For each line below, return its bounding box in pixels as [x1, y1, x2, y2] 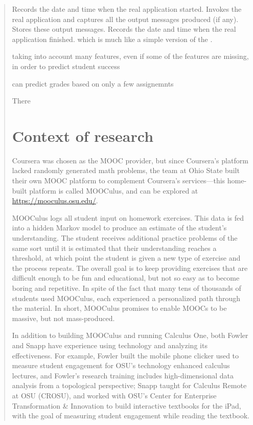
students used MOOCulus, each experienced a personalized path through [12, 292, 240, 303]
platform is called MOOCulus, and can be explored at [29, 185, 198, 196]
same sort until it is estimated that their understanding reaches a [12, 242, 217, 253]
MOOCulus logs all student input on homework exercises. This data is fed [12, 212, 244, 223]
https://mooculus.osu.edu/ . [12, 195, 98, 206]
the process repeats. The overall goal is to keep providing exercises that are [12, 262, 248, 273]
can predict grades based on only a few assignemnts [12, 78, 174, 89]
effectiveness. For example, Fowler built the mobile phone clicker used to [12, 350, 239, 360]
